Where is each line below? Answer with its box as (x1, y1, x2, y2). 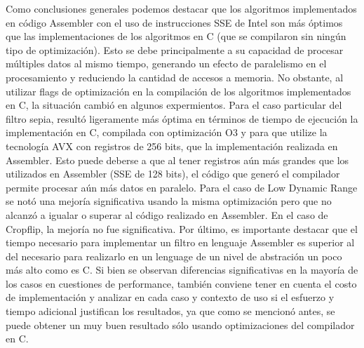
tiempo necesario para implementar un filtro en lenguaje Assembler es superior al (6, 235, 355, 250)
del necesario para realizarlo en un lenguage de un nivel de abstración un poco (6, 248, 342, 263)
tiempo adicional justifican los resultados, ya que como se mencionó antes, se (6, 304, 335, 319)
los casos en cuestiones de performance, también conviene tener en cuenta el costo (6, 276, 357, 290)
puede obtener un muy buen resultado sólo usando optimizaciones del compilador (6, 317, 355, 332)
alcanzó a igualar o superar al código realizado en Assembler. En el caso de (6, 207, 328, 222)
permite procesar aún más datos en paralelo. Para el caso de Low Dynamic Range (6, 180, 358, 194)
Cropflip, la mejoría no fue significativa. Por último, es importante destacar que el (6, 221, 358, 236)
